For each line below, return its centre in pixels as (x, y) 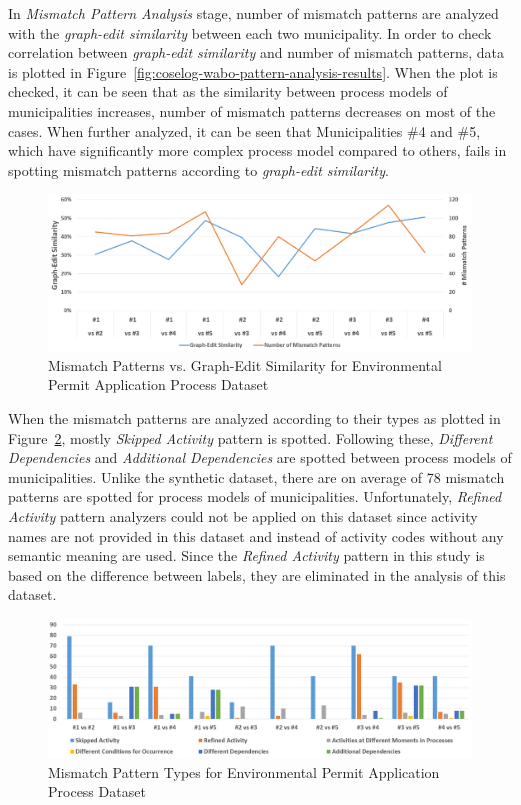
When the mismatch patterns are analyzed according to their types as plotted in (254, 418)
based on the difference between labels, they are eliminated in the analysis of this (257, 574)
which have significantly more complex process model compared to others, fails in (257, 150)
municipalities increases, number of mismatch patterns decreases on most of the (252, 110)
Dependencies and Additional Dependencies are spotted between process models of (260, 457)
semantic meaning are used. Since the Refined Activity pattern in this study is (246, 555)
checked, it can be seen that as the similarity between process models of (228, 91)
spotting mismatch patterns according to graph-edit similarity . (198, 169)
